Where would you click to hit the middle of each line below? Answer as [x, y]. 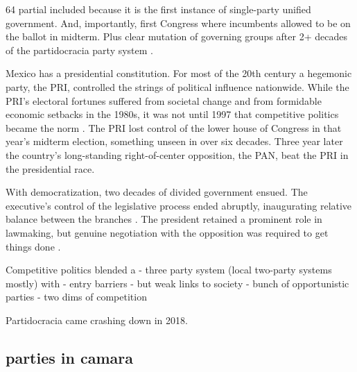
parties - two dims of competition [76, 297]
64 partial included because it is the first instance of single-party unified [158, 9]
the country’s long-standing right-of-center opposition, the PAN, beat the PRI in [177, 154]
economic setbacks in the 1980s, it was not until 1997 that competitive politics [172, 114]
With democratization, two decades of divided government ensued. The [157, 192]
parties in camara [70, 357]
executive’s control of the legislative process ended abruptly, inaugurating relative [179, 205]
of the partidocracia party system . [80, 50]
